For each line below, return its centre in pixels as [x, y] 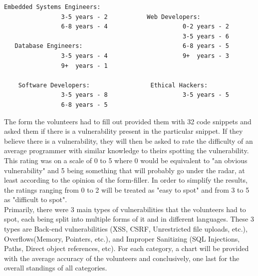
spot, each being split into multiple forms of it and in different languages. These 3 [129, 219]
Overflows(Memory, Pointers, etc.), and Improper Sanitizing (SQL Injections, [122, 238]
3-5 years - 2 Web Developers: [131, 17]
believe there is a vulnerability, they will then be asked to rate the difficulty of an [129, 140]
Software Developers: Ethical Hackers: [113, 85]
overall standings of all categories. [56, 268]
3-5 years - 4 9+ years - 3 [145, 56]
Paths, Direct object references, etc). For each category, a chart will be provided [127, 248]
